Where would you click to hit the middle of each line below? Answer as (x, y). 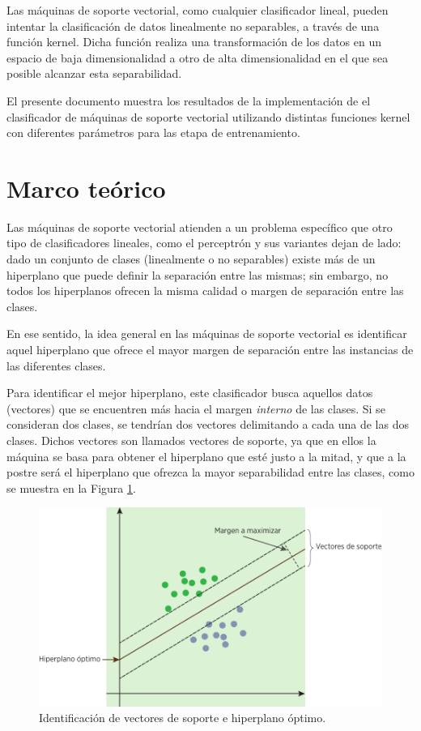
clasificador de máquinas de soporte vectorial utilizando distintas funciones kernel (208, 116)
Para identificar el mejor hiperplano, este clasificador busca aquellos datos (190, 393)
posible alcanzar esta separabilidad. (94, 73)
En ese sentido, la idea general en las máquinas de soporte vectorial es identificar (207, 333)
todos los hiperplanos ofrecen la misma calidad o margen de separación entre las (205, 291)
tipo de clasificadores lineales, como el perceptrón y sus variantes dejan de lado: (204, 243)
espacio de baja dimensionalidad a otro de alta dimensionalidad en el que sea (198, 57)
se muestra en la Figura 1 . (71, 487)
